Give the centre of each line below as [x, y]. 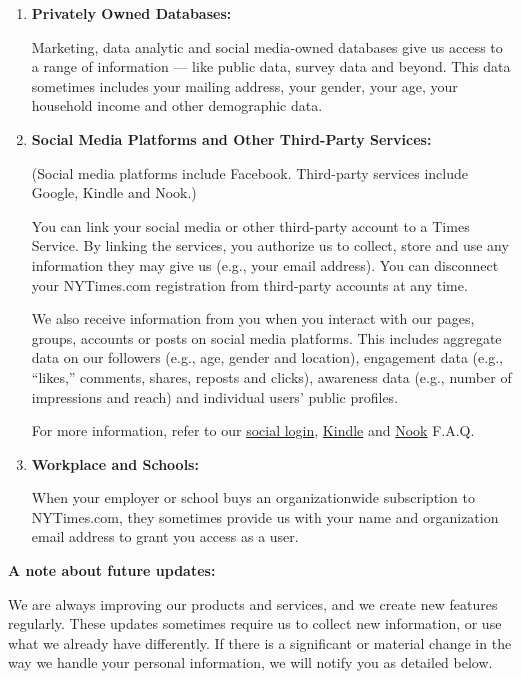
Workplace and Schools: [115, 463]
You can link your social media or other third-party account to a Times [250, 225]
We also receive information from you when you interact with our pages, [253, 318]
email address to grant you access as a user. [165, 536]
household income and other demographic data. [177, 105]
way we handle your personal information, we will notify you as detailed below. [250, 662]
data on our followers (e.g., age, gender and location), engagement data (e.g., [267, 357]
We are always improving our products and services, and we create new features [253, 603]
